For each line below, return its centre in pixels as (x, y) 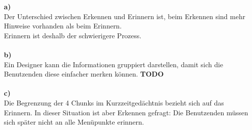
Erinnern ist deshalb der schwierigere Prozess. (73, 35)
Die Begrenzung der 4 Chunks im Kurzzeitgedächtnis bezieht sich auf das (114, 102)
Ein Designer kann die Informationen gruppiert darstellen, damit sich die (113, 64)
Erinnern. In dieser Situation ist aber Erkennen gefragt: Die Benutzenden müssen (126, 112)
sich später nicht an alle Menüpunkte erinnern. (74, 122)
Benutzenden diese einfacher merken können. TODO (84, 74)
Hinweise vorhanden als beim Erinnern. (63, 26)
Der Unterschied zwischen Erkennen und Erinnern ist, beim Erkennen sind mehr (125, 16)
